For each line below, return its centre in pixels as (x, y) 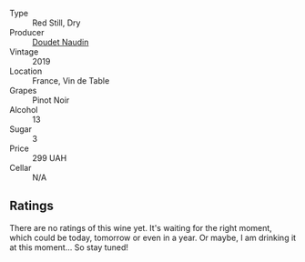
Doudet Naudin (61, 42)
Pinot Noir (51, 100)
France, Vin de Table (71, 81)
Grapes (23, 91)
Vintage (24, 52)
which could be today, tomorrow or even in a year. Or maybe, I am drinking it (153, 237)
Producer (27, 32)
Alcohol (24, 110)
